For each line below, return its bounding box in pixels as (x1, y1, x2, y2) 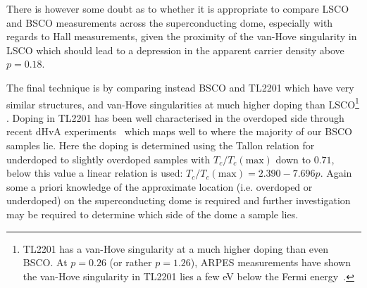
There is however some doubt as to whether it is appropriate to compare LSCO (6, 1, 349, 15)
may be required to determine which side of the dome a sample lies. (6, 206, 299, 221)
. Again (320, 165, 352, 180)
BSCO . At (23, 255, 68, 270)
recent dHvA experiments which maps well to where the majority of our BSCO (6, 124, 352, 139)
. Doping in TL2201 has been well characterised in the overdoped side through (6, 110, 344, 125)
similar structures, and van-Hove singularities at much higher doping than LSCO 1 (6, 94, 359, 111)
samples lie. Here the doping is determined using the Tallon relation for (6, 138, 315, 152)
